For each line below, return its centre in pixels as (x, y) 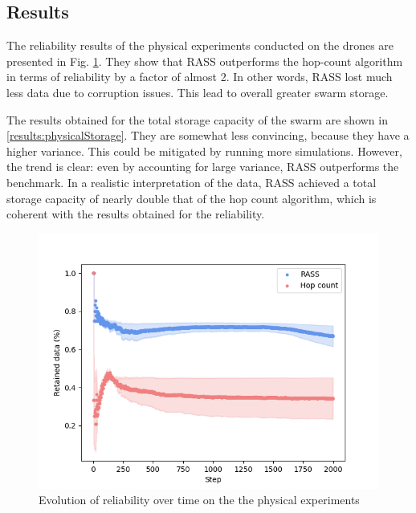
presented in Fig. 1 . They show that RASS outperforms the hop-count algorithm (205, 61)
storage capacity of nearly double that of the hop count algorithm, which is (192, 198)
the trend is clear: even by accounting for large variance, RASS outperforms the (203, 167)
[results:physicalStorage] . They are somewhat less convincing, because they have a (208, 135)
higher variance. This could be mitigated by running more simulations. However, (204, 151)
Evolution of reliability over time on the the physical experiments (199, 500)
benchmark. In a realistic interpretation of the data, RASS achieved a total (192, 182)
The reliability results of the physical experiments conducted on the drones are (200, 45)
